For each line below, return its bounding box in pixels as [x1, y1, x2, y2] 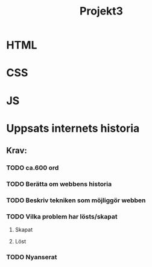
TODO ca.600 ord [6, 163, 59, 172]
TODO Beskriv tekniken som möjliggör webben [6, 196, 146, 204]
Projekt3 [79, 4, 124, 18]
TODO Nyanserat [6, 253, 57, 262]
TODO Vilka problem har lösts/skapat [6, 212, 118, 220]
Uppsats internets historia [6, 121, 140, 135]
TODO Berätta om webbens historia [6, 180, 112, 188]
